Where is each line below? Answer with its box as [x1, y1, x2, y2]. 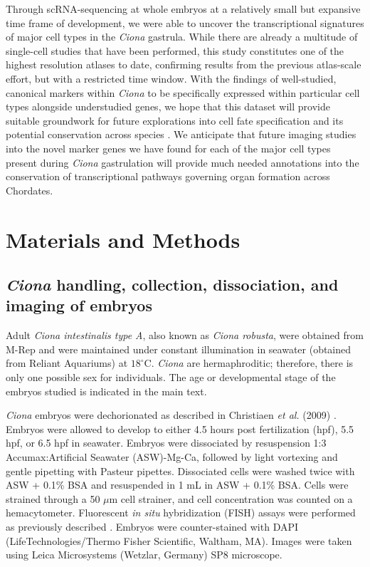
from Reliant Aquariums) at [6, 355, 128, 370]
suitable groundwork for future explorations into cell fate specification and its [6, 113, 344, 128]
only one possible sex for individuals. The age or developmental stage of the [6, 370, 336, 385]
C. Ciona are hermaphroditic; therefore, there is [144, 355, 354, 370]
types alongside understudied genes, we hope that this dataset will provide [6, 99, 330, 114]
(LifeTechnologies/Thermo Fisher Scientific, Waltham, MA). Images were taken [6, 533, 352, 548]
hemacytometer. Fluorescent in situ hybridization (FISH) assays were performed [6, 505, 356, 520]
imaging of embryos [6, 294, 152, 316]
